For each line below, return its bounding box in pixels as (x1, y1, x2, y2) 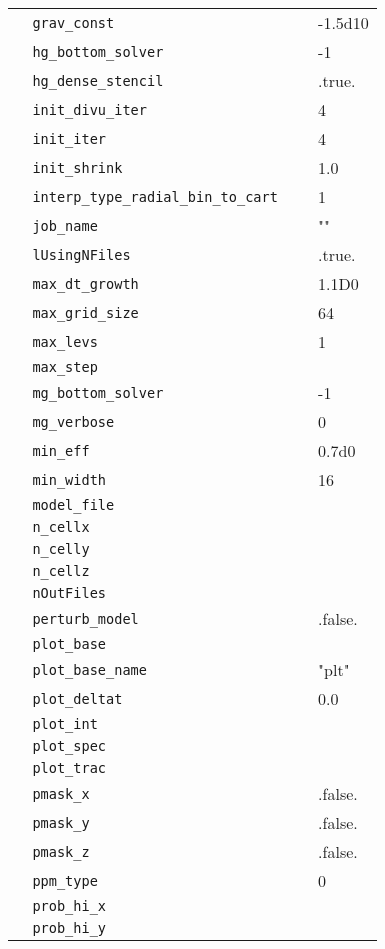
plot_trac (32, 760, 107, 776)
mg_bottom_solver (32, 384, 164, 401)
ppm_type (32, 872, 98, 889)
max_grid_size (32, 304, 139, 321)
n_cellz (32, 563, 90, 579)
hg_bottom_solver (32, 43, 164, 60)
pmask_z (32, 843, 90, 860)
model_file (32, 497, 115, 513)
